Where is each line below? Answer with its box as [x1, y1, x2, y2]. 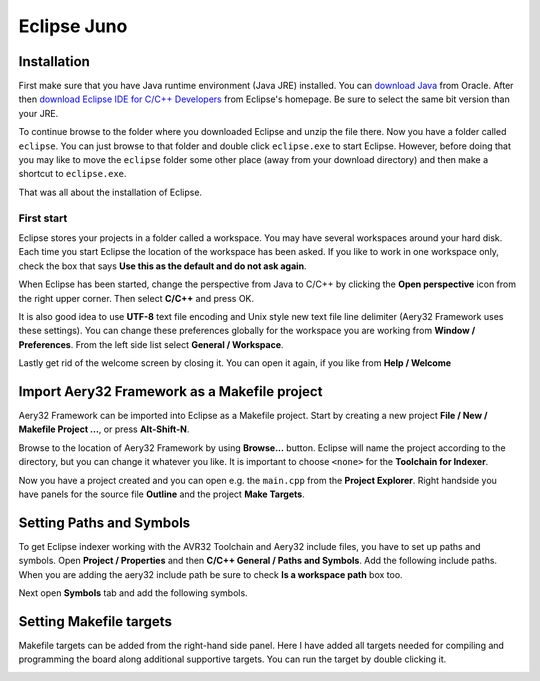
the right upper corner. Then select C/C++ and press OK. [18, 292, 255, 304]
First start [18, 211, 68, 225]
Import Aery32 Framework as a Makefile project [18, 383, 323, 400]
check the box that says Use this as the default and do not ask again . [18, 260, 307, 272]
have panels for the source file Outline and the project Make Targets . [18, 488, 305, 500]
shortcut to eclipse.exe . [18, 168, 127, 180]
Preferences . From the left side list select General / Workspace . [18, 338, 284, 350]
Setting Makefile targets [18, 613, 172, 630]
